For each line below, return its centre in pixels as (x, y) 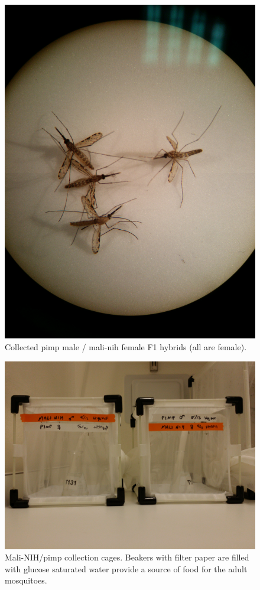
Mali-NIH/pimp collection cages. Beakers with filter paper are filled (127, 557)
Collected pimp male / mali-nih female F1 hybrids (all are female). (126, 346)
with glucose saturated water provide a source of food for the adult (126, 568)
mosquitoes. (26, 580)
